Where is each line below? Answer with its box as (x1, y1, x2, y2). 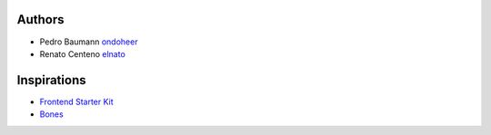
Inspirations (16, 72, 86, 88)
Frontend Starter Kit (39, 96, 114, 107)
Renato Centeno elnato (39, 48, 126, 59)
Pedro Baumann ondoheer (39, 36, 138, 47)
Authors (16, 12, 65, 27)
